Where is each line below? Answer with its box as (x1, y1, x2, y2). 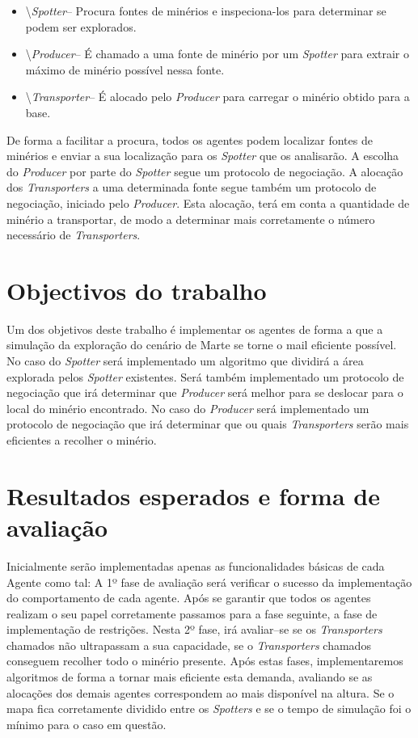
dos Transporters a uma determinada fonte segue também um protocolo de (6, 179, 377, 196)
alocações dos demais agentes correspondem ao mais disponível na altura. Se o (6, 684, 395, 701)
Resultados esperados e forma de (6, 479, 380, 512)
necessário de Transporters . (6, 226, 141, 243)
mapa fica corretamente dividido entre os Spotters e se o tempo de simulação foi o (6, 700, 412, 717)
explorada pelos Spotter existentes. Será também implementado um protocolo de (6, 368, 404, 385)
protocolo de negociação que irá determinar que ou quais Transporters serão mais (6, 415, 409, 432)
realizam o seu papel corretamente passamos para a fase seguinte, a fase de (6, 605, 378, 622)
